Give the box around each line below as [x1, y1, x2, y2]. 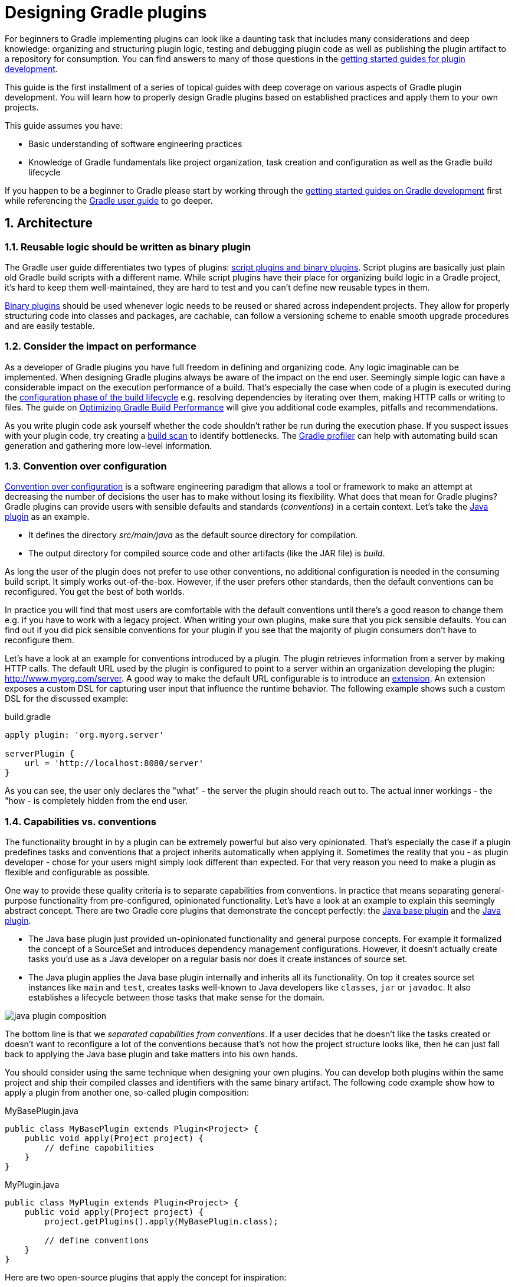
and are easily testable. [5, 320, 95, 331]
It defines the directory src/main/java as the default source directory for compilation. [28, 530, 358, 540]
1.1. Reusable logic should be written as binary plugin [5, 240, 251, 253]
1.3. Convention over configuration [5, 460, 167, 473]
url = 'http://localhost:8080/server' [24, 758, 204, 768]
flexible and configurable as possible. [5, 867, 150, 878]
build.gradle [5, 712, 51, 722]
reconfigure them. [5, 635, 74, 646]
